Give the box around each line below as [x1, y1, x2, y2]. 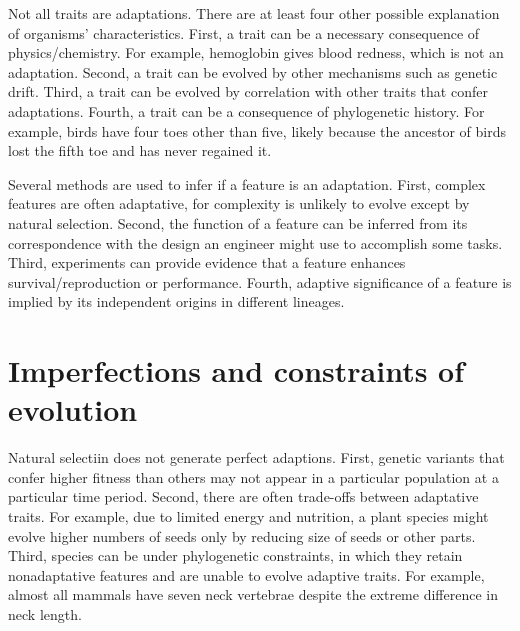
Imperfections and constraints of [8, 350, 465, 391]
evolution [8, 389, 138, 430]
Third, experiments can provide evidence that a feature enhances [8, 252, 406, 273]
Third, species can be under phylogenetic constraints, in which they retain [8, 545, 463, 566]
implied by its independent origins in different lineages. [8, 291, 345, 312]
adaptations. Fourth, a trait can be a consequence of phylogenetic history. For [8, 100, 485, 121]
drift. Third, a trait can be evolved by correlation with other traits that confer [8, 81, 488, 102]
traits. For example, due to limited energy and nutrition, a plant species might [8, 506, 489, 526]
